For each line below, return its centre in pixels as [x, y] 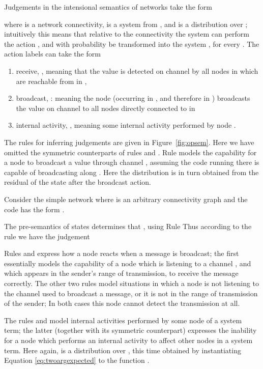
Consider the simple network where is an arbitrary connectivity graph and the [126, 199]
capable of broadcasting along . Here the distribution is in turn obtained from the [131, 172]
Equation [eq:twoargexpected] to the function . [77, 360]
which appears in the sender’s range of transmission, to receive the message [121, 273]
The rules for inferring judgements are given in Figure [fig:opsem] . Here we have [129, 142]
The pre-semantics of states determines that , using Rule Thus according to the [128, 226]
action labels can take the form [52, 54]
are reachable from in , [51, 81]
